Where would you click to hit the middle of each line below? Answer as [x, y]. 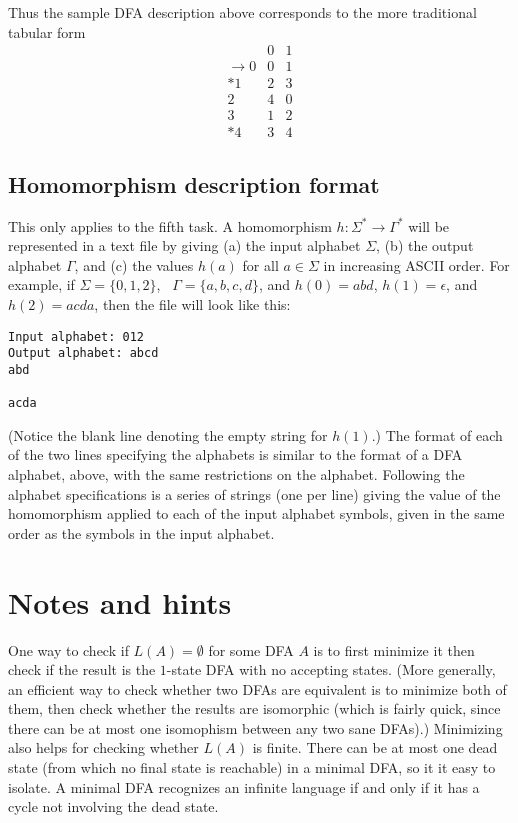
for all [260, 264]
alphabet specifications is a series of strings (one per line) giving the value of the [254, 493]
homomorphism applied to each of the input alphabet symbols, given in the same [256, 513]
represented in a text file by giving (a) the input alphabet [184, 245]
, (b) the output [425, 245]
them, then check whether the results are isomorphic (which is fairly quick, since [254, 708]
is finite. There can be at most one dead [375, 747]
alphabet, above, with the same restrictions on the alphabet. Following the [236, 474]
